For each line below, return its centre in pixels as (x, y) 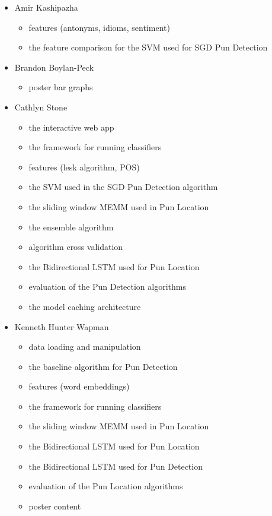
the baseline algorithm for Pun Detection (103, 366)
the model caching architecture (85, 306)
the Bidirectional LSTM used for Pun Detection (116, 466)
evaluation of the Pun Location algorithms (106, 486)
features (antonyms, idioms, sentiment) (99, 27)
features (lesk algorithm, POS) (84, 167)
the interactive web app (71, 127)
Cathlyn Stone (41, 107)
